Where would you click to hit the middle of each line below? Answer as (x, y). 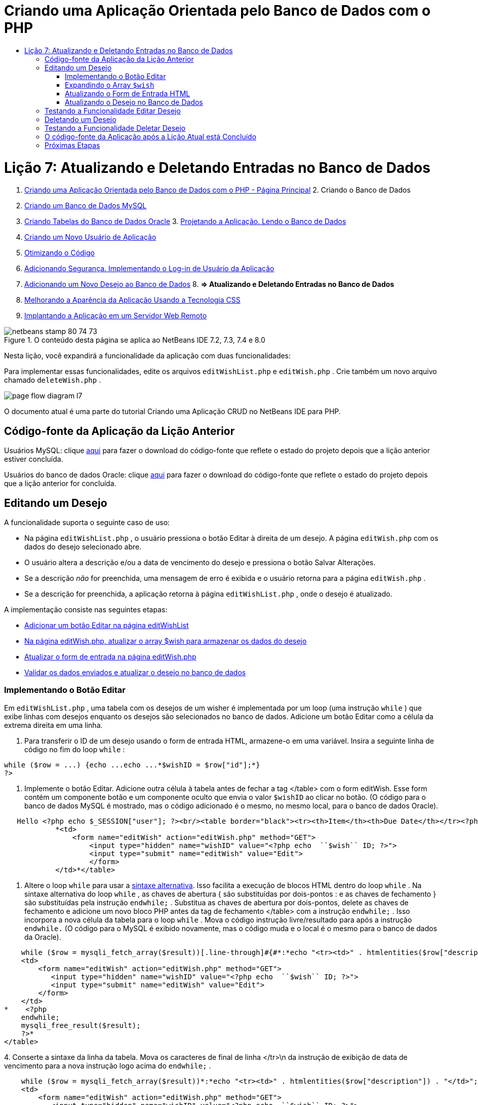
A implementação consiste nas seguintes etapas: (86, 609)
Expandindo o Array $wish (110, 85)
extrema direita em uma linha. (53, 725)
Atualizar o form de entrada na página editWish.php (110, 656)
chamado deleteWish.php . (53, 380)
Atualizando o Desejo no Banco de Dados (134, 102)
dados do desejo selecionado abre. (83, 546)
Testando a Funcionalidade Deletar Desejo (115, 128)
